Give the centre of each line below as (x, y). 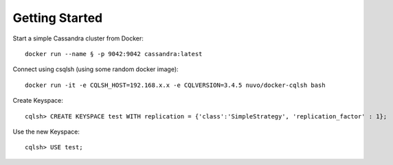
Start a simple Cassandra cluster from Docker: (78, 38)
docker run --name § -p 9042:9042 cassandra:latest (114, 54)
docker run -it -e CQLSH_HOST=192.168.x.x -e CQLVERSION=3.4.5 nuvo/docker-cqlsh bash (175, 85)
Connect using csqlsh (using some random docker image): (96, 69)
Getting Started (58, 18)
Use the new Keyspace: (46, 131)
